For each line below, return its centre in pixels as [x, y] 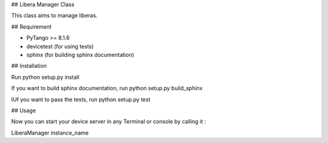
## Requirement [31, 27]
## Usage [24, 110]
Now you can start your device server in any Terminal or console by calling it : [109, 122]
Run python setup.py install [45, 77]
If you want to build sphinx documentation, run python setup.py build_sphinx [107, 88]
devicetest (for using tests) [60, 46]
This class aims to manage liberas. [54, 16]
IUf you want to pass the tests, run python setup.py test [81, 99]
